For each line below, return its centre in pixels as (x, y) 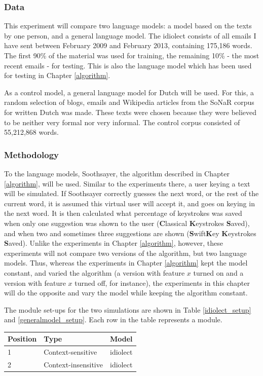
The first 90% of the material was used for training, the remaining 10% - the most (132, 55)
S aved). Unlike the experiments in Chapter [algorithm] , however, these (114, 243)
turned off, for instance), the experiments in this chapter (162, 283)
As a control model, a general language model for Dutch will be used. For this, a (129, 92)
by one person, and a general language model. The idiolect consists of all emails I (130, 35)
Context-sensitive (70, 352)
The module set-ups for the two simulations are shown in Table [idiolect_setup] (128, 309)
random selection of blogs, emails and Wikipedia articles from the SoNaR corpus (129, 102)
